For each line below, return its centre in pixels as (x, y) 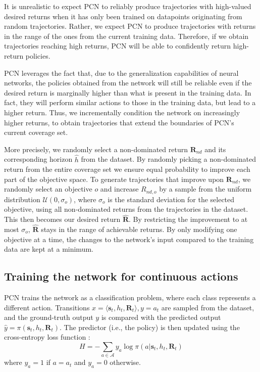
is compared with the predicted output (161, 317)
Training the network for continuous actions (121, 276)
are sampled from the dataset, (208, 307)
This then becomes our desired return (62, 219)
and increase (119, 189)
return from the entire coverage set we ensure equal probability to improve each (127, 169)
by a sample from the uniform (205, 189)
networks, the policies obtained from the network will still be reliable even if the (128, 83)
